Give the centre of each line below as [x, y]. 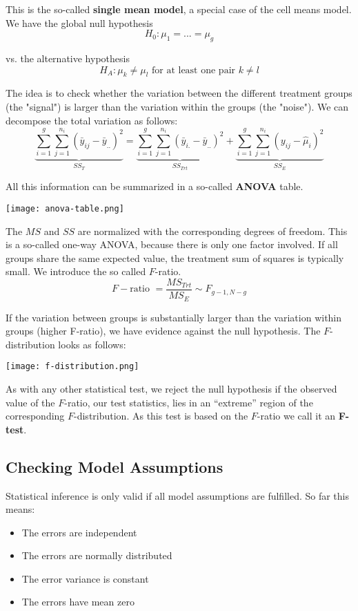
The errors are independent [79, 532]
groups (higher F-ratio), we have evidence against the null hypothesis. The [163, 331]
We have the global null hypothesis [79, 22]
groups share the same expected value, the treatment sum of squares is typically [175, 257]
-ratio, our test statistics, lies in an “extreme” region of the [189, 402]
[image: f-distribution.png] [72, 367]
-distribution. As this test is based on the [161, 416]
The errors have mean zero [78, 602]
